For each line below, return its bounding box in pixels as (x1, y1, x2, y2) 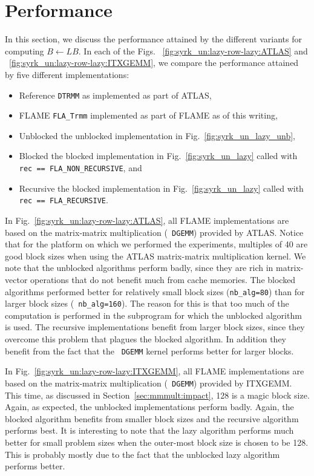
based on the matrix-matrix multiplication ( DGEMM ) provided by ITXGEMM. (5, 376, 292, 389)
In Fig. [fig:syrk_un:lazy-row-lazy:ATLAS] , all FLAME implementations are (5, 214, 289, 226)
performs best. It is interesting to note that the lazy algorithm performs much (5, 424, 294, 437)
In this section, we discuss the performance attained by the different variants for (5, 33, 303, 45)
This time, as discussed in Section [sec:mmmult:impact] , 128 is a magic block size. (5, 388, 310, 401)
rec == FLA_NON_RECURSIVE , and (19, 161, 142, 174)
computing (5, 44, 44, 57)
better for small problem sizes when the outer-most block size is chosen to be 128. (5, 435, 309, 448)
